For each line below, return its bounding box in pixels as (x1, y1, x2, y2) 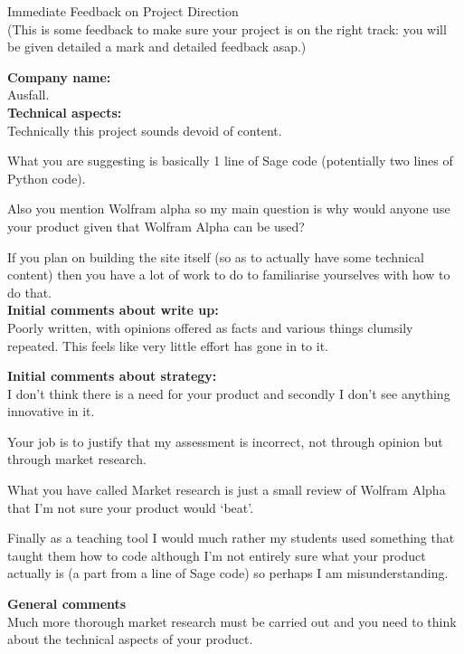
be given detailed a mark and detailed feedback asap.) (7, 37, 307, 56)
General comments (7, 594, 127, 613)
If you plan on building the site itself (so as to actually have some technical (7, 247, 424, 266)
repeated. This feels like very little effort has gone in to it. (7, 336, 328, 355)
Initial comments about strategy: (7, 366, 217, 385)
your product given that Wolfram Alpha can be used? (7, 216, 305, 235)
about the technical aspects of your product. (7, 630, 253, 649)
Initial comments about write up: (7, 300, 219, 319)
